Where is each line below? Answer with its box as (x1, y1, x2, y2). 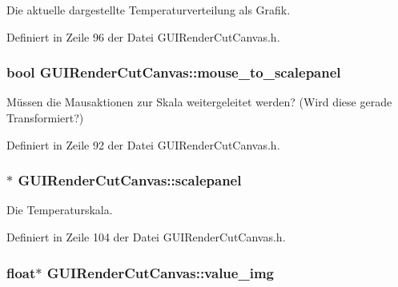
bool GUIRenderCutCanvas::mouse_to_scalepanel (6, 62, 341, 82)
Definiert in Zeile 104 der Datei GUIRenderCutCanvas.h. (6, 229, 286, 245)
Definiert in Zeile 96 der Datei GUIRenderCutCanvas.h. (6, 28, 280, 45)
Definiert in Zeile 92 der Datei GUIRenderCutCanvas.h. (6, 136, 280, 153)
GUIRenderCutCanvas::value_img (46, 262, 274, 282)
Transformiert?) (6, 110, 84, 126)
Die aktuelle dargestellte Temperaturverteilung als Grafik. (6, 2, 291, 18)
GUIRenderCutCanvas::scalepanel (18, 170, 242, 190)
